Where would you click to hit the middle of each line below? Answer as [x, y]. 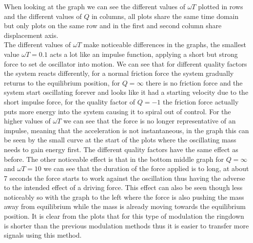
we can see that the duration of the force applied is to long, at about [146, 168]
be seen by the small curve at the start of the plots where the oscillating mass [120, 140]
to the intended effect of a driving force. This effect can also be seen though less [123, 187]
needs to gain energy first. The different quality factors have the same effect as [121, 149]
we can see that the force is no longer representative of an [150, 121]
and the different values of [43, 16]
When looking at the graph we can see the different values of [95, 6]
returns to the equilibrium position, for [62, 82]
